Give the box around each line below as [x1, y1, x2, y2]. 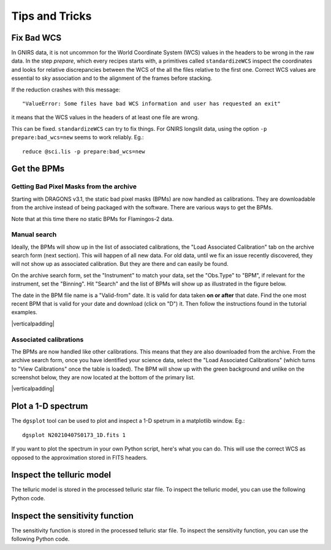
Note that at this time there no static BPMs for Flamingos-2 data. [11, 215, 174, 222]
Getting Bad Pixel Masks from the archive [11, 182, 137, 191]
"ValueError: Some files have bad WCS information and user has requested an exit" [22, 100, 281, 107]
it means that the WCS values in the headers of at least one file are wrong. [11, 114, 199, 121]
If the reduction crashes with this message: [11, 86, 121, 93]
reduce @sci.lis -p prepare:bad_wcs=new [22, 148, 145, 155]
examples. [11, 309, 38, 316]
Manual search [11, 230, 57, 239]
